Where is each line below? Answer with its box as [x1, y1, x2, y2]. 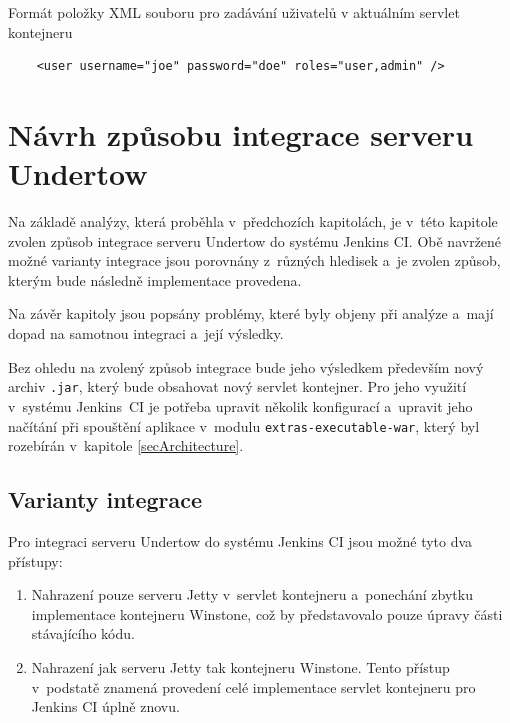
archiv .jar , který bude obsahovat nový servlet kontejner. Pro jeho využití [8, 376, 467, 397]
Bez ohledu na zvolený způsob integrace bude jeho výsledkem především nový [8, 356, 484, 377]
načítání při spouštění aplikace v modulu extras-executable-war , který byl [8, 415, 480, 436]
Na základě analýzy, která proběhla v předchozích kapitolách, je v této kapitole [8, 211, 498, 232]
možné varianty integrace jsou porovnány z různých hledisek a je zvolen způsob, [8, 250, 501, 271]
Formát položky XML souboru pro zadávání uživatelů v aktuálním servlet [8, 2, 460, 22]
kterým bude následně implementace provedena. [8, 269, 302, 290]
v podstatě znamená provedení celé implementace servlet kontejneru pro [31, 676, 476, 697]
